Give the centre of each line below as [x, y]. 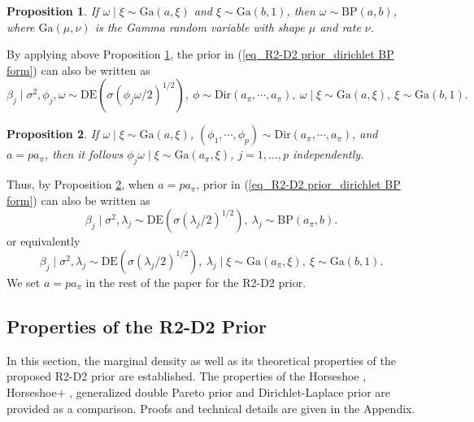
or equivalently [43, 241]
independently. [328, 154]
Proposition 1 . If [53, 11]
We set [24, 282]
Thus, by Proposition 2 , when [80, 184]
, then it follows [84, 154]
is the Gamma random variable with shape [200, 26]
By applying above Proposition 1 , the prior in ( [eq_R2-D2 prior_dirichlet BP [200, 54]
